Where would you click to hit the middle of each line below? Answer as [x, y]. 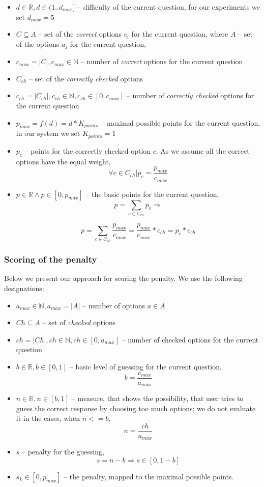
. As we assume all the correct [203, 150]
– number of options [114, 305]
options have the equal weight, [63, 161]
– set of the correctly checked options [86, 78]
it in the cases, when [48, 418]
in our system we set [48, 133]
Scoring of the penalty [51, 259]
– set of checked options [79, 322]
